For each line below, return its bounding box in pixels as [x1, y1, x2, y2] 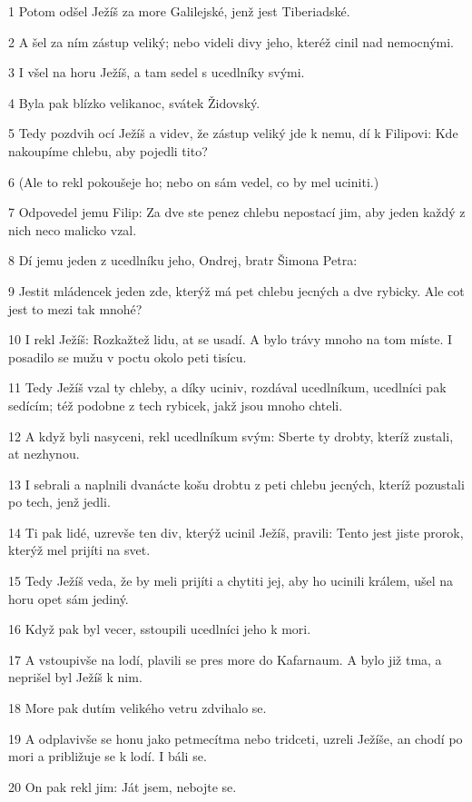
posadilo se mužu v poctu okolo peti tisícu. [8, 347, 247, 366]
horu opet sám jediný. [8, 589, 129, 608]
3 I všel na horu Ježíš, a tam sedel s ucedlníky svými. [8, 63, 305, 82]
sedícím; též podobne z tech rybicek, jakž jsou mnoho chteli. [8, 395, 343, 414]
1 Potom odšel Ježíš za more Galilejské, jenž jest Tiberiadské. [8, 2, 350, 20]
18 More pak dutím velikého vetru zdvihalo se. [8, 698, 267, 718]
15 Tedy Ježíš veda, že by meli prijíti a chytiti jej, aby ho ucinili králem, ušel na [8, 571, 454, 590]
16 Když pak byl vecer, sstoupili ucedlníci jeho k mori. [8, 619, 311, 639]
